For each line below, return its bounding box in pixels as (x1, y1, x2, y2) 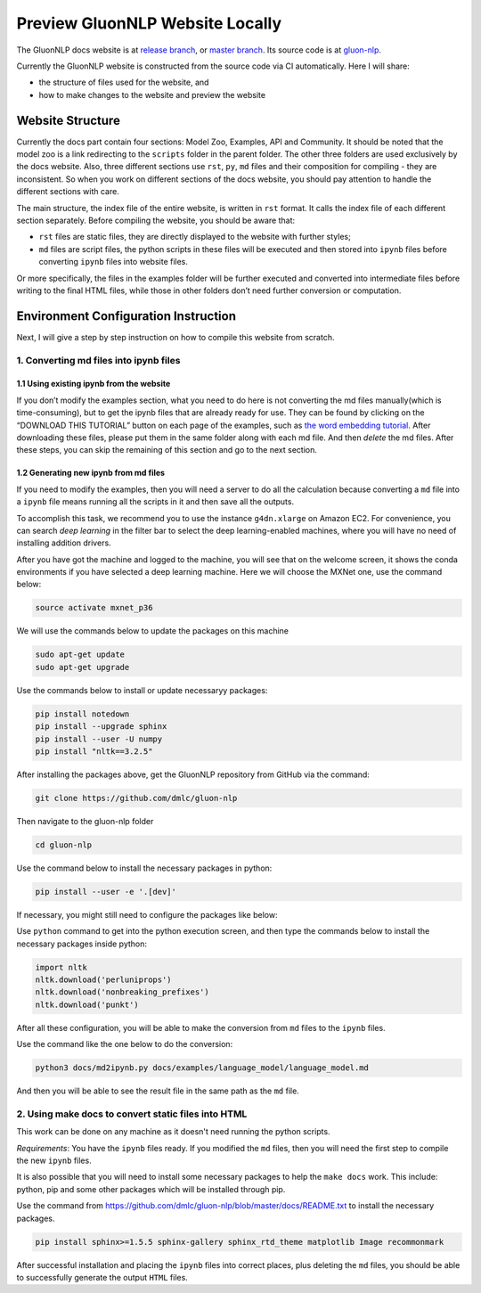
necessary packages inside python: (16, 938, 147, 949)
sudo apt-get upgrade (35, 662, 130, 672)
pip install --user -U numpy (35, 733, 163, 744)
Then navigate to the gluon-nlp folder (16, 815, 154, 826)
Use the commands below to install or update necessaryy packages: (16, 684, 268, 695)
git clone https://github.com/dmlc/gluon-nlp (35, 793, 238, 803)
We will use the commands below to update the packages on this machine (16, 626, 289, 636)
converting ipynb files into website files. (38, 257, 189, 267)
